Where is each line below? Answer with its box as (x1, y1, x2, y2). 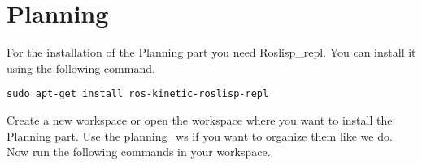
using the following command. (7, 59, 155, 76)
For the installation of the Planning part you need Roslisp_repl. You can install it (7, 44, 416, 61)
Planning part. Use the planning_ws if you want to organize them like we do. (7, 127, 393, 144)
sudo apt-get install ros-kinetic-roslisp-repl (7, 88, 269, 100)
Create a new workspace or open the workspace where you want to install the (7, 111, 393, 128)
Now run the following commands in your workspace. (7, 143, 271, 160)
